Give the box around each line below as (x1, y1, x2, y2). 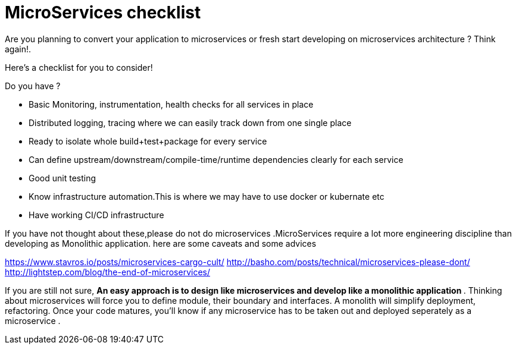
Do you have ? (5, 80, 61, 91)
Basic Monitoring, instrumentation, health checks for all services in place (29, 99, 314, 109)
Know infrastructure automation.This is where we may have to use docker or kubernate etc (29, 191, 384, 202)
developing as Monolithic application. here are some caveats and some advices (5, 238, 317, 249)
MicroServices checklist (5, 2, 201, 23)
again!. (5, 43, 32, 54)
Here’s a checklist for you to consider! (5, 62, 153, 73)
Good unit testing (29, 172, 96, 183)
